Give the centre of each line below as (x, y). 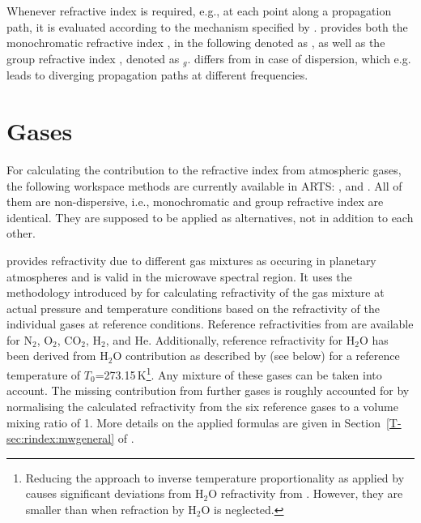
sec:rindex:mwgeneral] (61, 438)
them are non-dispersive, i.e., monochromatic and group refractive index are (195, 201)
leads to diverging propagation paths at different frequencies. (157, 75)
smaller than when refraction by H (111, 509)
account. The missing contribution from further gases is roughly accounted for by (208, 390)
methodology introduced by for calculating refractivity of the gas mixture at (196, 292)
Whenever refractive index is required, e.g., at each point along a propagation (199, 11)
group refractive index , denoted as (93, 58)
